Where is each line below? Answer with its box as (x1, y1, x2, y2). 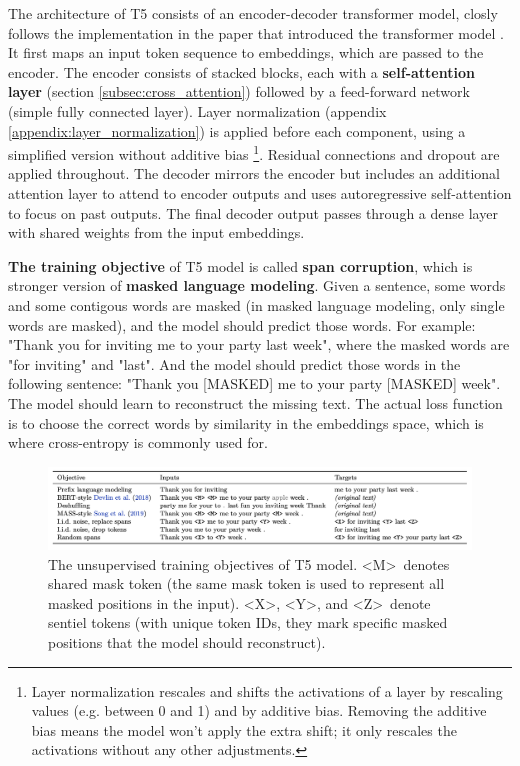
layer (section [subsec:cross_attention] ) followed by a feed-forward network (8, 81, 470, 102)
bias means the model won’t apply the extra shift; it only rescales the (31, 719, 457, 740)
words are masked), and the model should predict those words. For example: (8, 314, 476, 335)
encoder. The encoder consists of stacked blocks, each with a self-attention (8, 61, 475, 82)
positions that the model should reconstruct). (48, 631, 326, 652)
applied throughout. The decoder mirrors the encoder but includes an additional (8, 163, 501, 184)
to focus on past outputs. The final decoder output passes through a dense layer (8, 202, 498, 223)
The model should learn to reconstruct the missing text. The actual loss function (8, 392, 503, 413)
